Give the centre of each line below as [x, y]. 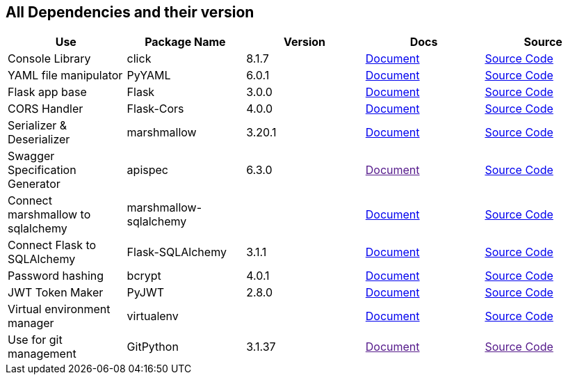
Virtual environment [59, 309]
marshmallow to [49, 215]
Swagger [31, 156]
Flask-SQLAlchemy [177, 252]
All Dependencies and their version [130, 12]
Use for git [35, 340]
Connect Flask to [52, 245]
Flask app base [47, 92]
